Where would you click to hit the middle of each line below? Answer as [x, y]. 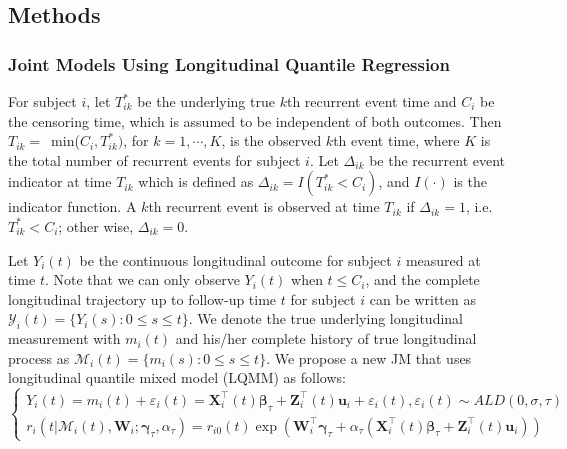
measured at [443, 259]
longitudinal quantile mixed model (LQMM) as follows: [177, 377]
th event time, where [396, 140]
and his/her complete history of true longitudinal [326, 338]
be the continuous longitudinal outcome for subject [235, 259]
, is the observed [271, 140]
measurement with [64, 338]
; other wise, [96, 225]
